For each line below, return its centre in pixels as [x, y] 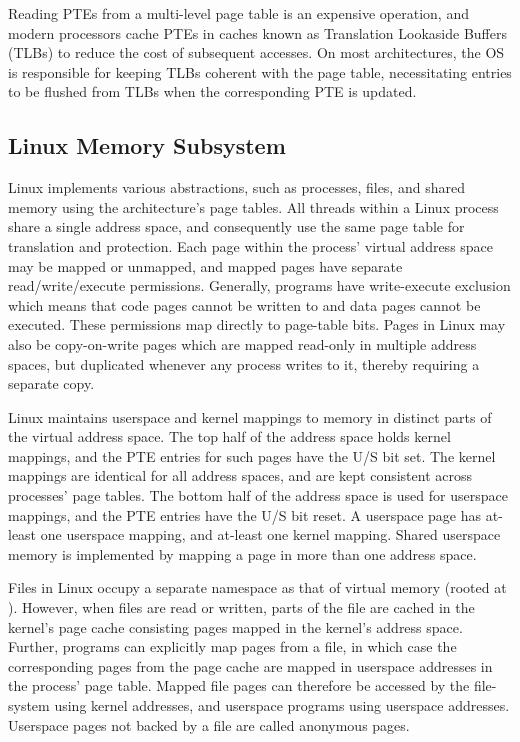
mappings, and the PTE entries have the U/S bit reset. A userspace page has [245, 514]
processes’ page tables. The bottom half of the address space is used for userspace [258, 495]
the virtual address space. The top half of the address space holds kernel [229, 436]
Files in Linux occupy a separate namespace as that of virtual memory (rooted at [257, 587]
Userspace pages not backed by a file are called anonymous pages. [209, 724]
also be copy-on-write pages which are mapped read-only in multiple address [242, 343]
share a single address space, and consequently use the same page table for [236, 226]
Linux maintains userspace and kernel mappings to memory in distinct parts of [250, 416]
